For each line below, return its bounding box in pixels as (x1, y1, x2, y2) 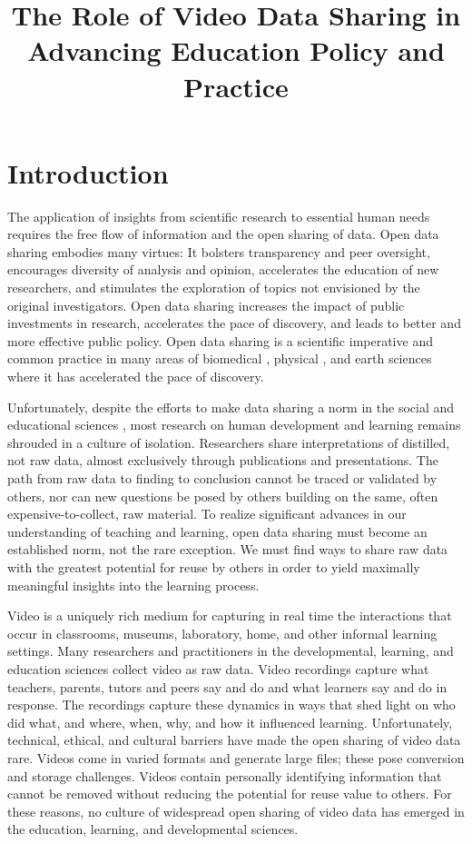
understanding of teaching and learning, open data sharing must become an (7, 521, 428, 541)
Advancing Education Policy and (27, 32, 445, 69)
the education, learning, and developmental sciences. (7, 819, 299, 839)
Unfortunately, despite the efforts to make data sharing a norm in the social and (7, 397, 455, 416)
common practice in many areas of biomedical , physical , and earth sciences (7, 349, 432, 368)
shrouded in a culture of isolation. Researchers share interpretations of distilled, (7, 432, 450, 452)
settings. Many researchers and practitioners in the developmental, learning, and (7, 641, 454, 660)
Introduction (7, 154, 169, 191)
